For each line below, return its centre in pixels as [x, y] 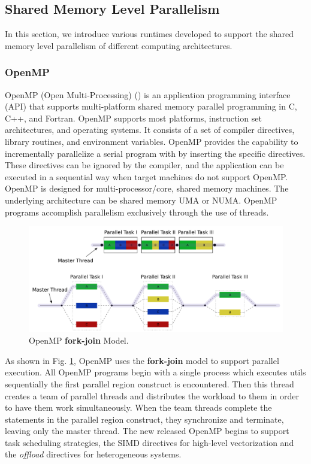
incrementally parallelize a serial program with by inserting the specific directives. [155, 153]
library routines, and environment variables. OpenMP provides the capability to [152, 141]
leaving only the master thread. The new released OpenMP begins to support [147, 431]
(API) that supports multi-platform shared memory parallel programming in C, [151, 106]
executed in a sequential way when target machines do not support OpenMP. [147, 176]
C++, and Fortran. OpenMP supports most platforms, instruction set [133, 118]
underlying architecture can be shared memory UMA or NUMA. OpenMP [141, 200]
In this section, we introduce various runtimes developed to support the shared [150, 34]
